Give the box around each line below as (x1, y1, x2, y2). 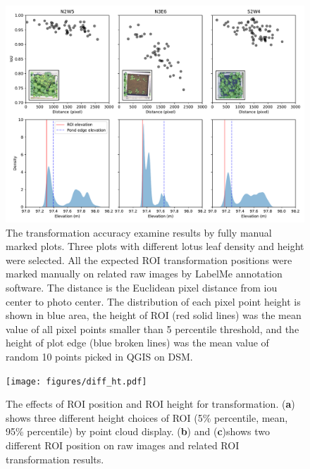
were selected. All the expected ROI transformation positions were (6, 252, 292, 267)
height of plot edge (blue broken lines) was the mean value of (6, 335, 269, 350)
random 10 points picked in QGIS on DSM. (6, 349, 193, 363)
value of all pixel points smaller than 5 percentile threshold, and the (6, 321, 299, 336)
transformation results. (6, 451, 104, 466)
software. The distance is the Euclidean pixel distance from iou (6, 280, 278, 295)
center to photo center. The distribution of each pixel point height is (6, 294, 301, 308)
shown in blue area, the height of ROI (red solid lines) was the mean (6, 308, 302, 323)
